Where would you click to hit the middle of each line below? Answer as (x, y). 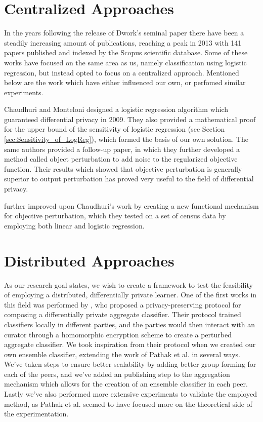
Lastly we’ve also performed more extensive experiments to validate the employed (130, 394)
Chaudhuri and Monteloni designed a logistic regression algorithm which (116, 109)
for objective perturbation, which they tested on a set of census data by (115, 216)
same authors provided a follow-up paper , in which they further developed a (122, 149)
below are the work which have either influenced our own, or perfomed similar (125, 82)
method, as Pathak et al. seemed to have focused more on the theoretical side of (128, 404)
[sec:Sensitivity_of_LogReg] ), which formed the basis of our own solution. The (126, 139)
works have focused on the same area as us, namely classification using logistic (125, 62)
